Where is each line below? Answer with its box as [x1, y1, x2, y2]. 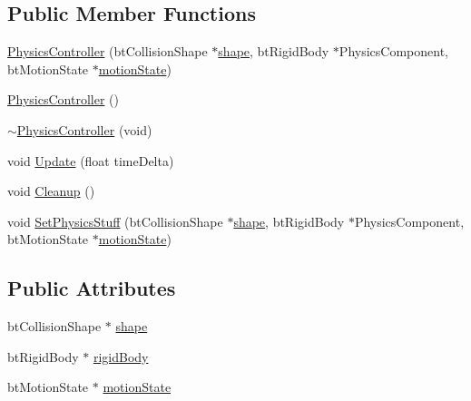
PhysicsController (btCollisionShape [7, 42, 208, 61]
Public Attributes [7, 274, 176, 302]
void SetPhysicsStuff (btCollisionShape [7, 211, 223, 230]
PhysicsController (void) [16, 120, 152, 139]
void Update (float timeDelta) [7, 151, 174, 170]
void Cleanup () [7, 181, 95, 200]
